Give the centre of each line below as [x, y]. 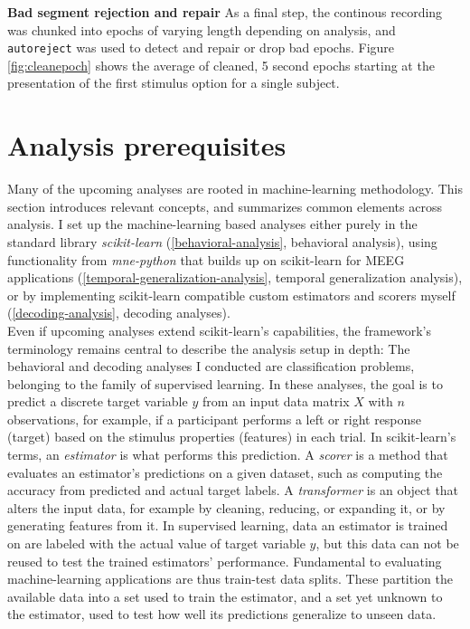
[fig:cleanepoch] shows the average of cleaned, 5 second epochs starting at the [221, 65]
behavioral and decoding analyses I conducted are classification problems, [211, 366]
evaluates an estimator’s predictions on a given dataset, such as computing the [225, 472]
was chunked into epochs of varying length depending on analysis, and [202, 29]
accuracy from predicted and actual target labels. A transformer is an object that [233, 490]
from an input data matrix [276, 401]
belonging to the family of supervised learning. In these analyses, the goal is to [225, 383]
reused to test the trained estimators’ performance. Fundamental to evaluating [225, 561]
